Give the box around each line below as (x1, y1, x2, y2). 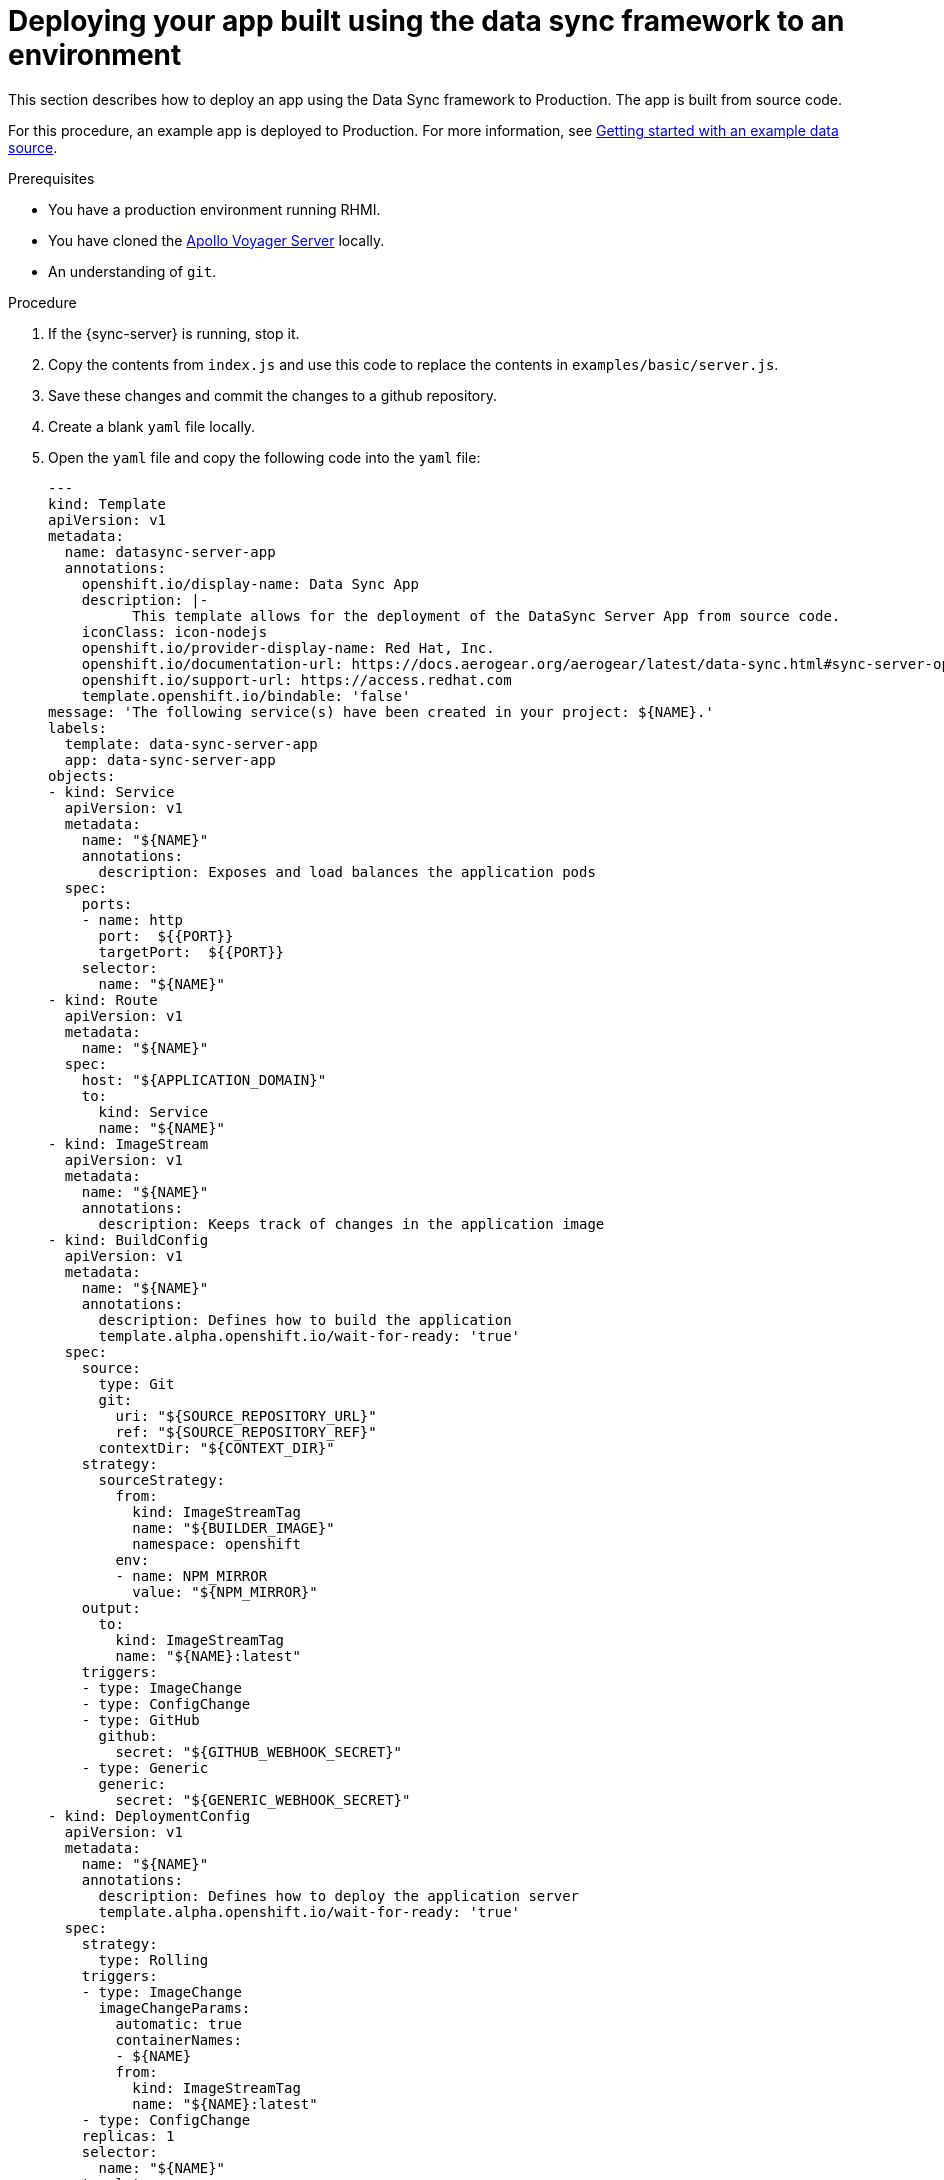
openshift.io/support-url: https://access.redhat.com (81, 671, 512, 688)
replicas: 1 (81, 2127, 175, 2144)
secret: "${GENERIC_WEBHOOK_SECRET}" (115, 1791, 411, 1808)
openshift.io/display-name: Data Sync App (81, 575, 419, 592)
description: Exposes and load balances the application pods (98, 863, 596, 880)
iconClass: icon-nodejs (81, 623, 268, 640)
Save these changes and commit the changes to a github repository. (48, 386, 497, 404)
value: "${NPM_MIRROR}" (132, 1583, 318, 1600)
